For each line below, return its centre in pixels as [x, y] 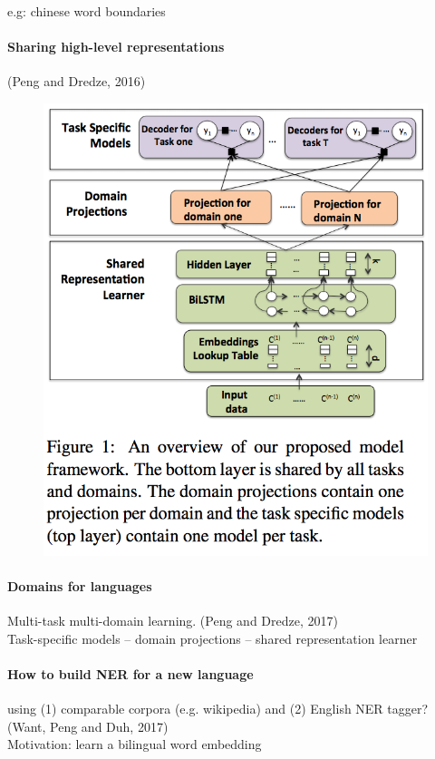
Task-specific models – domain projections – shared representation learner [213, 638]
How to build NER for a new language [130, 673]
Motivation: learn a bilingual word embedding [135, 744]
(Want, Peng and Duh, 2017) [88, 726]
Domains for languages [80, 585]
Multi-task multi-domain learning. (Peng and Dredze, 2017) [173, 620]
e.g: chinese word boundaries [87, 11]
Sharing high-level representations [116, 47]
